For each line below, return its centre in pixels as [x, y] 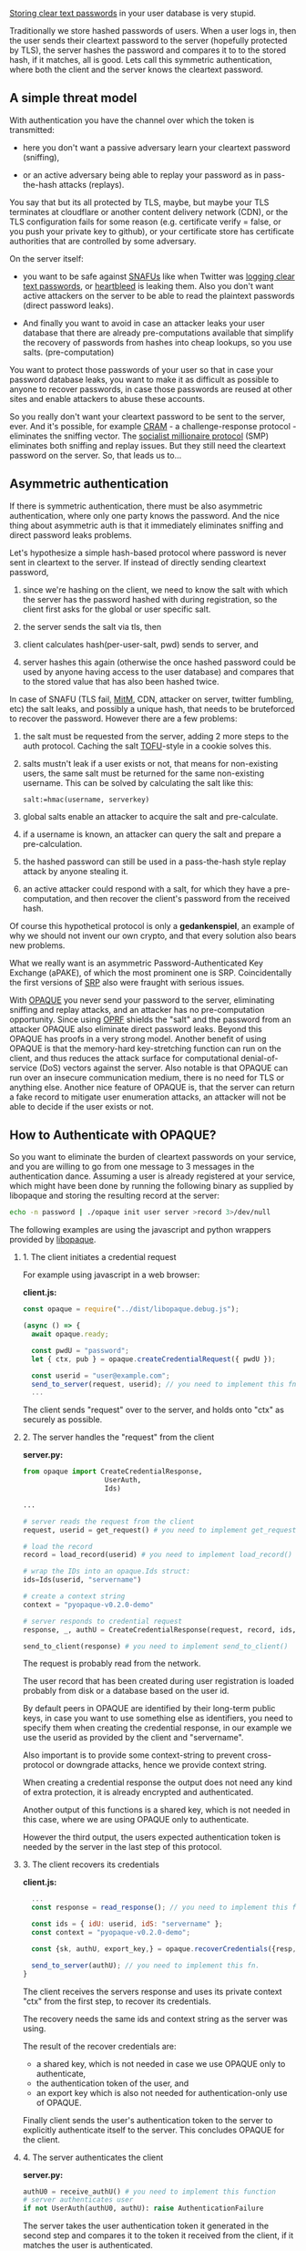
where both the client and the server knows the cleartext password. [137, 69]
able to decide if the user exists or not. [82, 1106]
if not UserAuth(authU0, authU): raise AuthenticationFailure [143, 2209]
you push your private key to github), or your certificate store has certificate [152, 231]
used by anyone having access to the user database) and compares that [158, 671]
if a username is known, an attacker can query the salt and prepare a [152, 834]
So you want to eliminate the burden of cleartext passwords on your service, [153, 1157]
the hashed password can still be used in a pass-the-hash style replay [154, 862]
